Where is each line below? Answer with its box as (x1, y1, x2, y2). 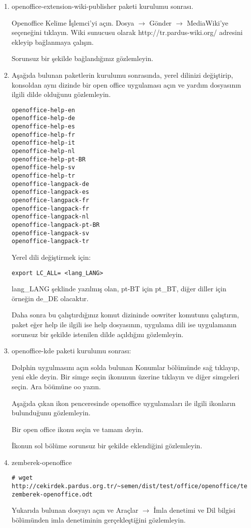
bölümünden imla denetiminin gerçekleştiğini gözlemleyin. (11, 515, 186, 525)
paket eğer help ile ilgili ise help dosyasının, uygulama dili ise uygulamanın (11, 319, 237, 329)
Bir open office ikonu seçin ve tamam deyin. (11, 424, 143, 434)
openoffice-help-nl (11, 148, 75, 155)
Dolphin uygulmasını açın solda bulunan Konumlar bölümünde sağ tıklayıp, (11, 362, 240, 372)
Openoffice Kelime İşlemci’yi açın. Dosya (11, 17, 134, 28)
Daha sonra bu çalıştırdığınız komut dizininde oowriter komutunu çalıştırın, (11, 310, 239, 320)
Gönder (149, 17, 172, 28)
